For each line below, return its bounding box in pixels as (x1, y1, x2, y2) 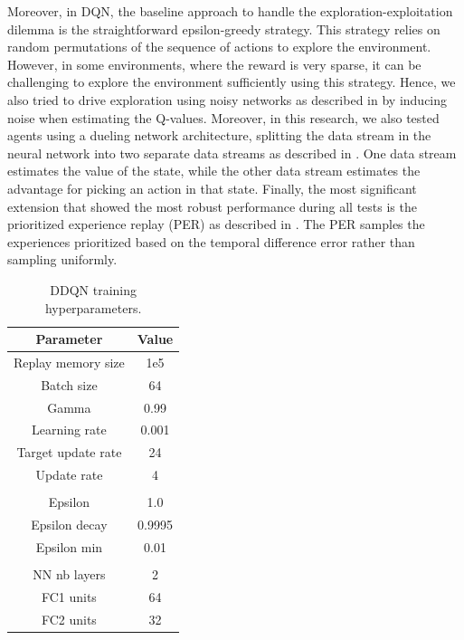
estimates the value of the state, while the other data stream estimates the (7, 161, 421, 180)
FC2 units (41, 609, 97, 628)
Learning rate (32, 420, 107, 439)
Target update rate (16, 443, 122, 462)
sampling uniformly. (7, 250, 118, 269)
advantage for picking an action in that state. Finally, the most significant (7, 178, 417, 197)
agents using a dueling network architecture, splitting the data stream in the (7, 126, 431, 145)
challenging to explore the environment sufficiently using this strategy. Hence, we (7, 72, 456, 91)
